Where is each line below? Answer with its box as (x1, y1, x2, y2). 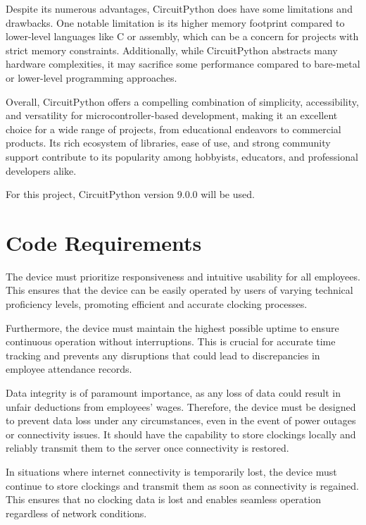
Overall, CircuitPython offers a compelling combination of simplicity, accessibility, (6, 94, 359, 109)
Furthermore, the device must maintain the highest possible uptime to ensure (6, 320, 339, 335)
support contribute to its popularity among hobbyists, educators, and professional (6, 149, 358, 163)
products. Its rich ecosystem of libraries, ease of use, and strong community (6, 135, 331, 150)
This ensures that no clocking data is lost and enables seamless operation (6, 492, 321, 507)
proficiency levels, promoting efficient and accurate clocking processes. (6, 297, 308, 311)
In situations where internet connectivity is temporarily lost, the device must (6, 464, 337, 478)
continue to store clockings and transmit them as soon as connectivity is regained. (6, 478, 359, 493)
